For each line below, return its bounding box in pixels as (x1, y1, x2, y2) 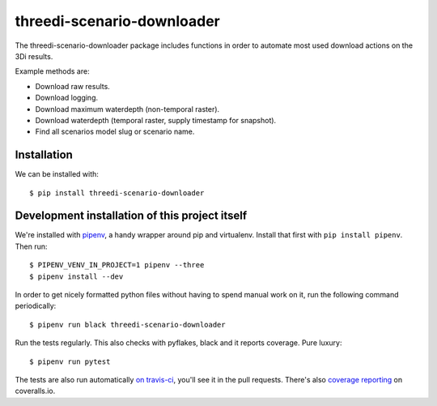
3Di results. (15, 51, 53, 61)
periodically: (15, 301, 57, 311)
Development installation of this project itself (15, 209, 248, 223)
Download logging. (35, 93, 99, 103)
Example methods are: (15, 66, 90, 76)
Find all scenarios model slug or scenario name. (35, 126, 195, 137)
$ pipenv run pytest (29, 357, 111, 366)
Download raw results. (35, 81, 111, 91)
